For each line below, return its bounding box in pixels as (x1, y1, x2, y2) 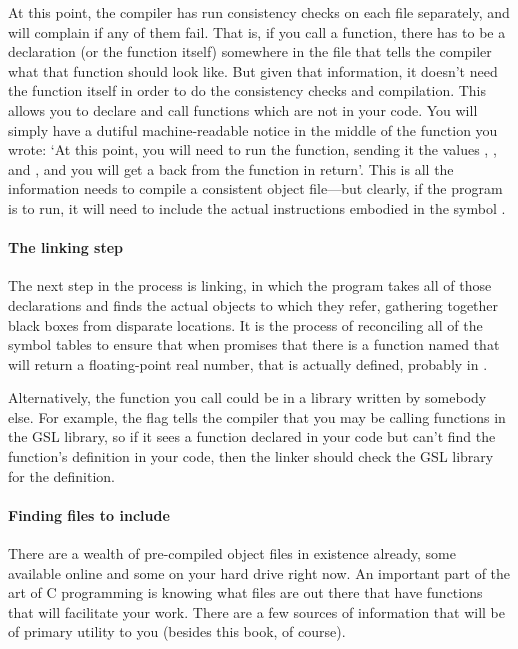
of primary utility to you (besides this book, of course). (8, 621, 346, 642)
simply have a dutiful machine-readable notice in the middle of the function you (8, 119, 498, 140)
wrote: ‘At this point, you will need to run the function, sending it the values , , (8, 139, 497, 160)
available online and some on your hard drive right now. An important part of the (8, 562, 511, 583)
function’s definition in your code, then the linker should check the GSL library (8, 446, 494, 467)
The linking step (8, 237, 124, 258)
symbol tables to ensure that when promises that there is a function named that (8, 334, 500, 355)
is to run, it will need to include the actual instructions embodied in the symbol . (8, 197, 506, 218)
